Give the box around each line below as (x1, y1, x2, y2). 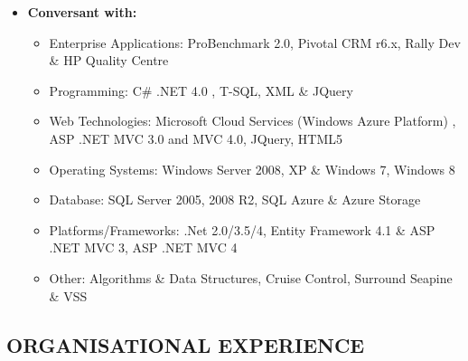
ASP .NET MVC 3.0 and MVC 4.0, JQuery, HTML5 (49, 128, 342, 147)
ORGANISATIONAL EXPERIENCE (6, 330, 365, 358)
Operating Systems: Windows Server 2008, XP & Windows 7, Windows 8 (49, 159, 455, 178)
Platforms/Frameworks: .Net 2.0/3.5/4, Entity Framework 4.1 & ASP (49, 220, 435, 239)
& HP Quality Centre (49, 51, 169, 70)
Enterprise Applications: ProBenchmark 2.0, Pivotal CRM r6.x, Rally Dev (49, 33, 461, 52)
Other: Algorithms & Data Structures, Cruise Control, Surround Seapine (49, 268, 453, 287)
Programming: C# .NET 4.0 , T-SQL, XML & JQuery (49, 81, 353, 100)
